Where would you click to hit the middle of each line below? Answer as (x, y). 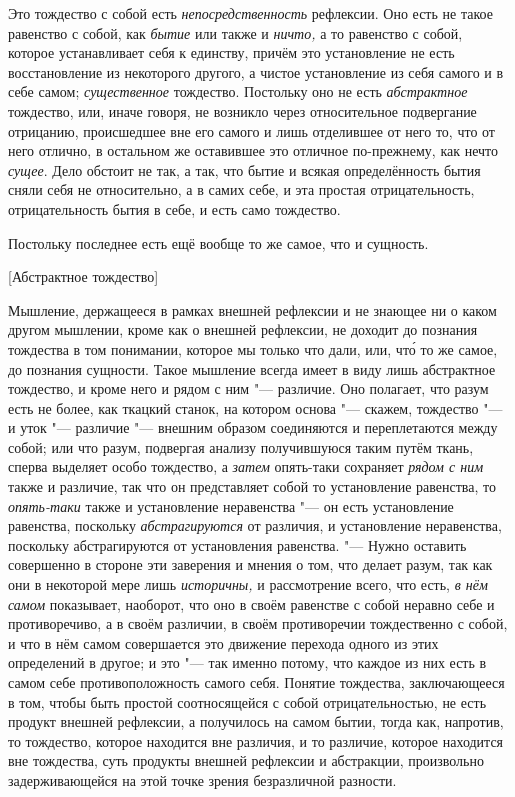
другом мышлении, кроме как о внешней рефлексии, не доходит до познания (243, 329)
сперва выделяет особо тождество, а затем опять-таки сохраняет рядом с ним (246, 466)
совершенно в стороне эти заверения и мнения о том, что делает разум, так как (250, 564)
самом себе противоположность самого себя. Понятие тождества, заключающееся (256, 682)
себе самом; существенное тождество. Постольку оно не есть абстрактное (238, 91)
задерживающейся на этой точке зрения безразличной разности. (202, 779)
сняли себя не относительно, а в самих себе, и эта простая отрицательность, (241, 189)
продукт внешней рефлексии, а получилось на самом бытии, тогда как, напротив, (256, 721)
